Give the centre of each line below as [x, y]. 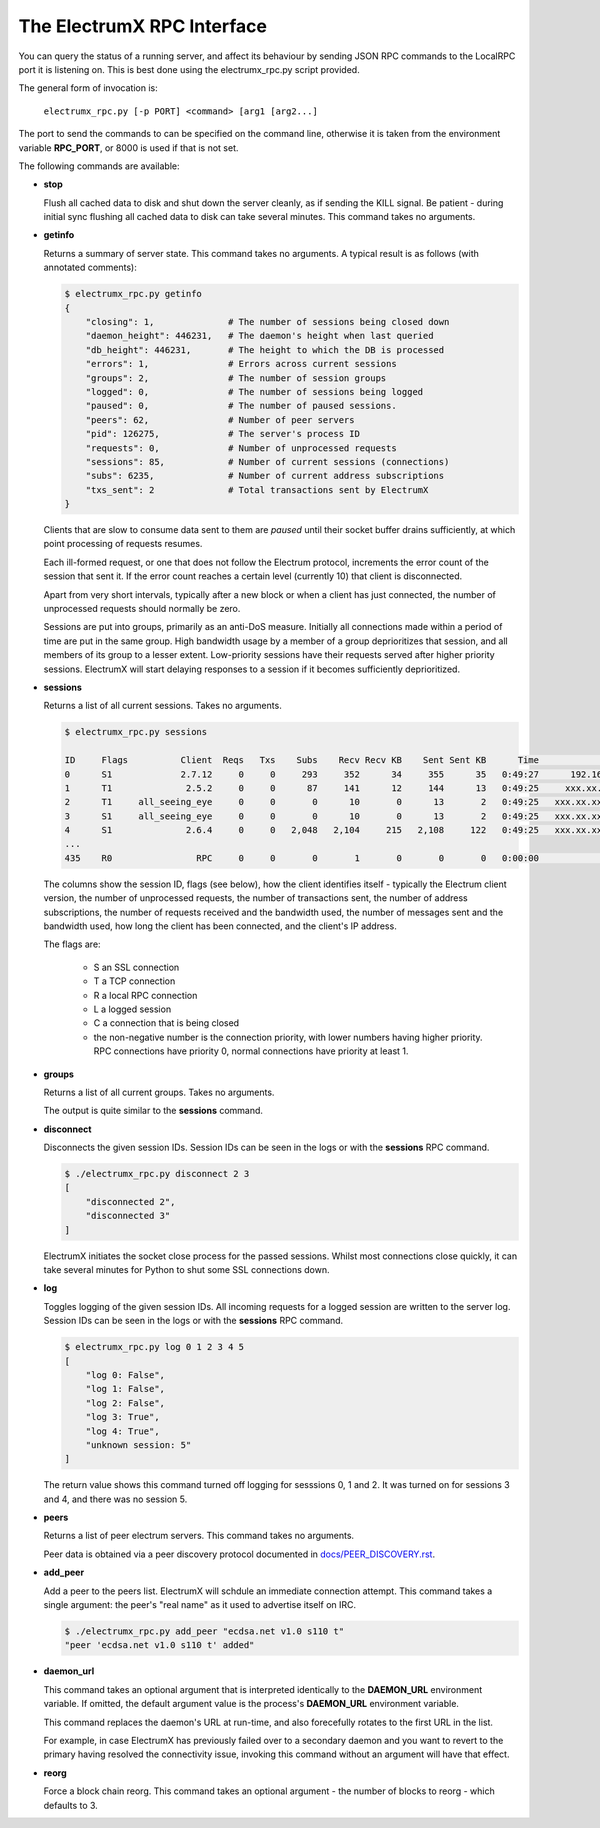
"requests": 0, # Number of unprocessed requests [241, 448]
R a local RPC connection [145, 995]
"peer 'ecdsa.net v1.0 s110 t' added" [159, 1645]
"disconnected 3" [128, 1216]
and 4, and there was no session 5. [115, 1499]
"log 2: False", [125, 1403]
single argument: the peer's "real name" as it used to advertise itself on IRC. [200, 1605]
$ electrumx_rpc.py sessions [136, 732]
